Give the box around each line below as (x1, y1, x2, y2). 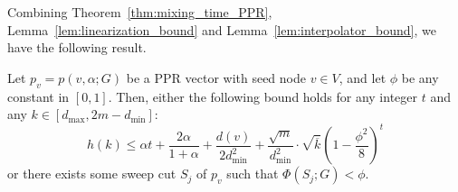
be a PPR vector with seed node (126, 68, 306, 87)
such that (226, 164, 279, 183)
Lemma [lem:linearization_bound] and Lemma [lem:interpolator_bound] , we (7, 20, 436, 39)
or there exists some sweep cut (7, 164, 177, 183)
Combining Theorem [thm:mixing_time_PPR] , (7, 3, 272, 21)
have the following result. (7, 38, 147, 57)
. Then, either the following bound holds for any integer (108, 87, 417, 105)
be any (401, 68, 439, 87)
